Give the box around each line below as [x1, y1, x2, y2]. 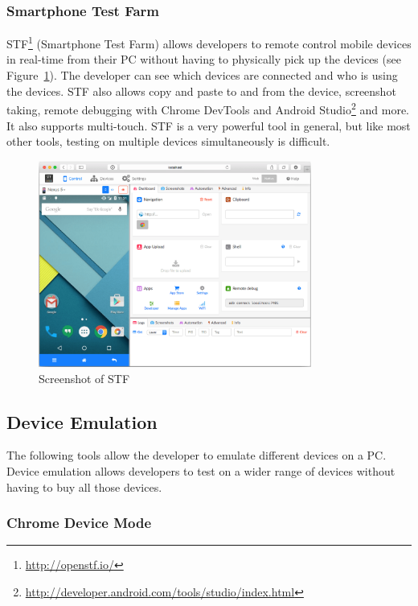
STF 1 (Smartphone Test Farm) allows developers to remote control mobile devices [6, 33, 412, 52]
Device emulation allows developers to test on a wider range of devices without [6, 463, 395, 480]
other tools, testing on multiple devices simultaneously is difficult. [6, 133, 330, 150]
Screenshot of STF [39, 369, 130, 386]
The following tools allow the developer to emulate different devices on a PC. [6, 447, 387, 464]
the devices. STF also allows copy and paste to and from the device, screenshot [6, 82, 396, 99]
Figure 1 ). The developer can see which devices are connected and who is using [6, 67, 398, 84]
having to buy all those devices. [6, 478, 162, 495]
